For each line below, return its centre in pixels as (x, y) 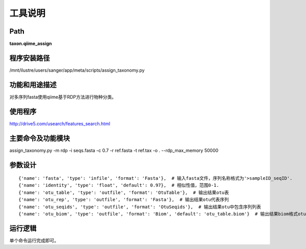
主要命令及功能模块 (40, 138)
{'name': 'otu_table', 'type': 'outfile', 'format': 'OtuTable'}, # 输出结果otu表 (124, 192)
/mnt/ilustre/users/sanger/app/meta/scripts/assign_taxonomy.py (77, 70)
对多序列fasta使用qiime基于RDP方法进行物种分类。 (63, 97)
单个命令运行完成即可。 (34, 240)
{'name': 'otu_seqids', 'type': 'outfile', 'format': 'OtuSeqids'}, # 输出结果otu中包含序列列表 (140, 207)
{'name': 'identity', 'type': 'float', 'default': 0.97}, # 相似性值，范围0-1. (119, 185)
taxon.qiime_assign (31, 44)
